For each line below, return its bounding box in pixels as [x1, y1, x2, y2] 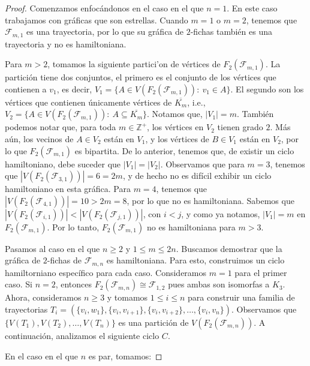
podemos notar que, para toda [5, 121, 116, 133]
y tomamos [107, 291, 148, 304]
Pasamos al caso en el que [5, 242, 100, 254]
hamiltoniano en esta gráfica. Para [5, 182, 131, 195]
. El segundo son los [230, 82, 304, 95]
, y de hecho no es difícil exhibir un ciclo [122, 169, 272, 182]
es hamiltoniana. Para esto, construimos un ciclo [106, 254, 285, 266]
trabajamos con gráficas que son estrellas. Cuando [5, 13, 188, 26]
